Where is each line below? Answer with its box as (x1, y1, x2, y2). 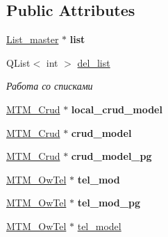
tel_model (77, 218, 121, 233)
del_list (77, 55, 110, 70)
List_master (6, 32, 59, 47)
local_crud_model (71, 101, 162, 116)
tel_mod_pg (77, 195, 140, 210)
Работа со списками (6, 79, 93, 93)
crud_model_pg (71, 149, 152, 163)
